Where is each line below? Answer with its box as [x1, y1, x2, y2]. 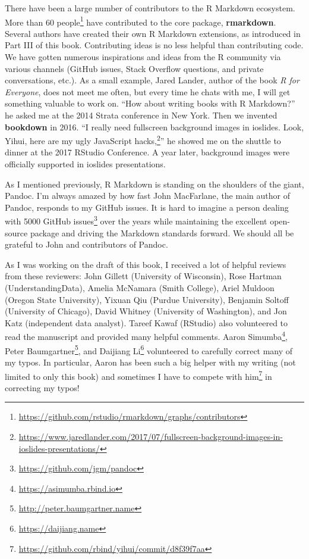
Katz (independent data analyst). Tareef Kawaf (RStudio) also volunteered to [5, 316, 288, 329]
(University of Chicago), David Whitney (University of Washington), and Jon [5, 305, 287, 317]
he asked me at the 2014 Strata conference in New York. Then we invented [5, 109, 278, 121]
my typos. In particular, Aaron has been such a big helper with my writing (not [5, 355, 296, 368]
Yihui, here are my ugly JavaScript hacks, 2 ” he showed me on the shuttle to [5, 133, 281, 146]
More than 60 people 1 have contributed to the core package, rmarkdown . [5, 14, 276, 28]
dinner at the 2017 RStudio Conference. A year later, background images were [5, 146, 290, 158]
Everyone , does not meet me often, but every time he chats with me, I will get [5, 85, 291, 98]
